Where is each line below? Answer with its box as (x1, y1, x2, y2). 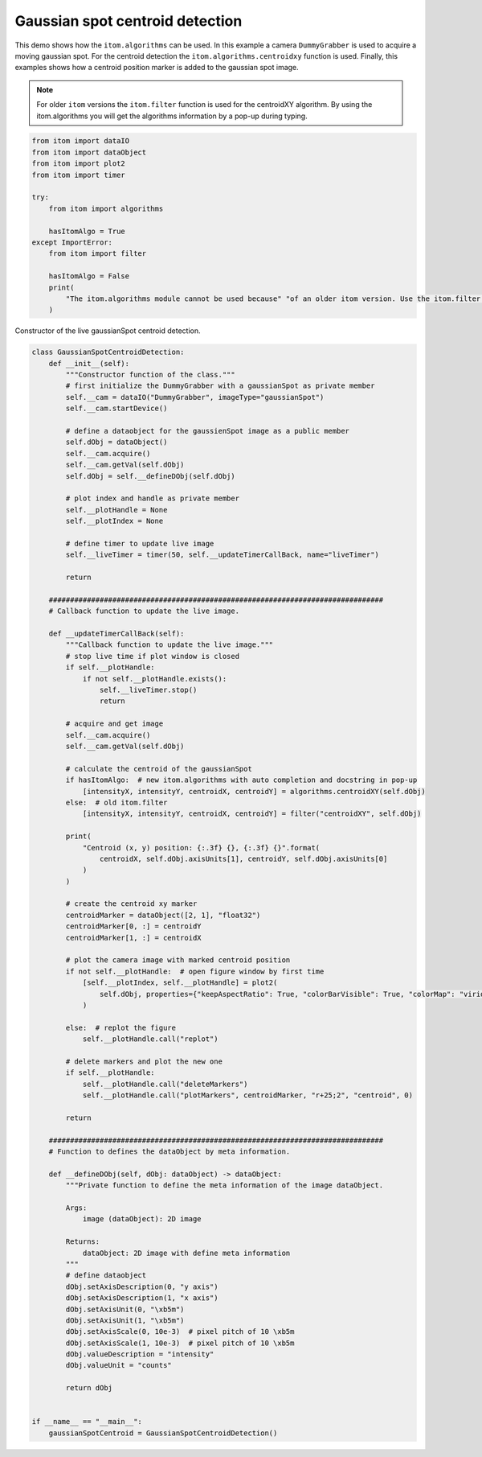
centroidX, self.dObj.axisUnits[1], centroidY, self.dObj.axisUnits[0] (99, 854, 388, 863)
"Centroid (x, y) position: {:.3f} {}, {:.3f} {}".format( (82, 843, 321, 852)
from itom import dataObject (31, 147, 147, 157)
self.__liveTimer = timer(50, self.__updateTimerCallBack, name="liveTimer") (65, 550, 379, 559)
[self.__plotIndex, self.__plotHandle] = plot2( (82, 978, 278, 987)
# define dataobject (65, 1271, 147, 1280)
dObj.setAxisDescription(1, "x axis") (65, 1294, 219, 1303)
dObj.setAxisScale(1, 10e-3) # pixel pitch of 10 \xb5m (65, 1338, 295, 1348)
